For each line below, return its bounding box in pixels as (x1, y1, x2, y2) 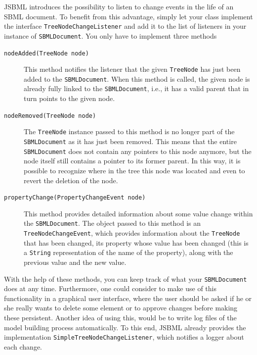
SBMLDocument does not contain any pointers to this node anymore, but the (24, 146, 252, 156)
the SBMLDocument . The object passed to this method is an (24, 218, 201, 228)
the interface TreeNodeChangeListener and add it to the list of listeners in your (4, 21, 247, 31)
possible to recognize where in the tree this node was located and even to (24, 165, 245, 175)
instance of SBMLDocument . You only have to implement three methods (4, 30, 217, 41)
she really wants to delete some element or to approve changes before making (4, 303, 238, 313)
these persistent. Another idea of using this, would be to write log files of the (4, 312, 237, 322)
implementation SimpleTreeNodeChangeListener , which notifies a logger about (4, 332, 244, 342)
